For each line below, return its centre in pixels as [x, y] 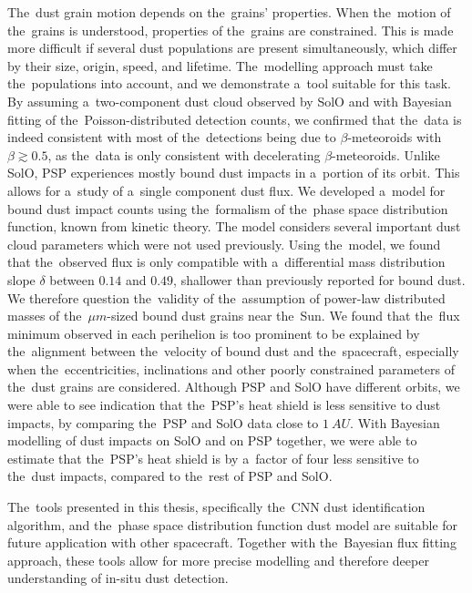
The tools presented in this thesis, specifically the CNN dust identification [216, 507]
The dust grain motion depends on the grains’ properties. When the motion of [229, 12]
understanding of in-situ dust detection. [118, 578]
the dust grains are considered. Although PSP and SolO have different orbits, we [234, 387]
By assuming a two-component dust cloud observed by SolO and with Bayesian [230, 101]
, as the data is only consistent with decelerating [184, 154]
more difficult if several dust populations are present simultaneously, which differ [232, 48]
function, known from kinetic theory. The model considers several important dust [234, 226]
